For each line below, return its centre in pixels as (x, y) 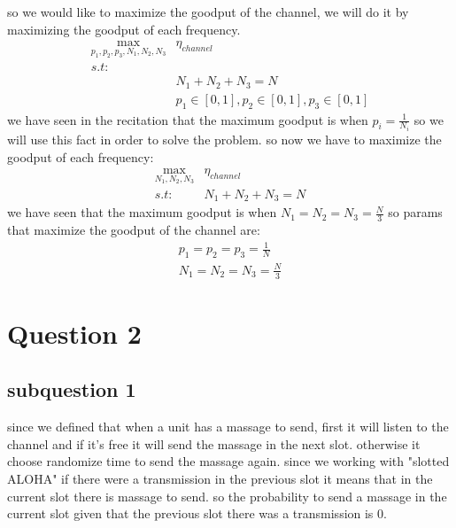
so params (415, 212)
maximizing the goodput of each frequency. (124, 29)
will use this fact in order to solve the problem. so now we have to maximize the (224, 140)
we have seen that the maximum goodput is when (142, 212)
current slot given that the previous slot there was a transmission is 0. (197, 513)
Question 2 (74, 333)
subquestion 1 (72, 389)
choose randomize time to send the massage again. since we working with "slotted (228, 461)
